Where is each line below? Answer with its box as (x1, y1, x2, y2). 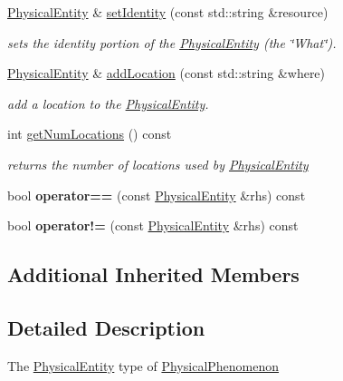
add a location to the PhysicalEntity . (7, 93, 209, 112)
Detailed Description (7, 313, 205, 341)
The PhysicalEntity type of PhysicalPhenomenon (7, 356, 280, 375)
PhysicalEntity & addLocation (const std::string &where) (7, 63, 326, 83)
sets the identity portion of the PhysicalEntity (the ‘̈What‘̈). (7, 33, 337, 52)
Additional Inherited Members (7, 260, 300, 288)
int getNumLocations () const (7, 124, 172, 143)
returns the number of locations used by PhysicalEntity (7, 154, 309, 173)
